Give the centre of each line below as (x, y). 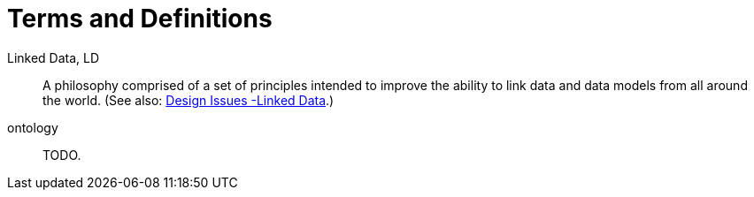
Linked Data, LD (54, 57)
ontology (33, 127)
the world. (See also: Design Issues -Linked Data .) (188, 100)
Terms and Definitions (140, 19)
